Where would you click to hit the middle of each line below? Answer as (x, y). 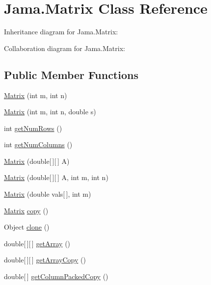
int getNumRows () (33, 128)
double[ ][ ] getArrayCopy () (45, 260)
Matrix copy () (26, 210)
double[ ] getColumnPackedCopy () (56, 276)
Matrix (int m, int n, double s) (50, 112)
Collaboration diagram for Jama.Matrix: (65, 48)
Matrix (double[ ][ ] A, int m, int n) (56, 177)
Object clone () (27, 227)
